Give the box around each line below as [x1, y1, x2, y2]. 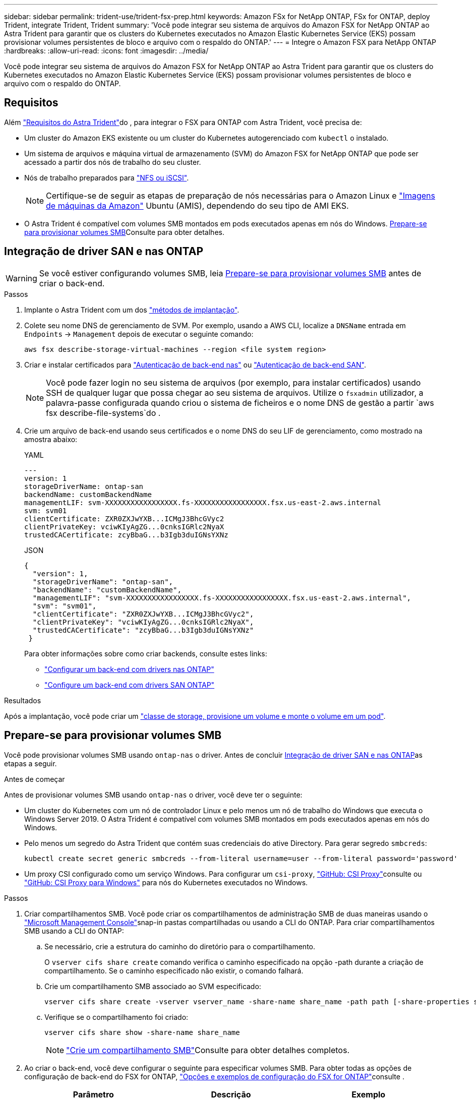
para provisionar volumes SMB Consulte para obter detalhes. [24, 227, 224, 236]
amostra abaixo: [24, 435, 78, 444]
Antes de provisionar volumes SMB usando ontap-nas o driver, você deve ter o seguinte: [4, 790, 303, 799]
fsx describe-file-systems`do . [46, 407, 161, 418]
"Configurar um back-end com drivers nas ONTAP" [44, 664, 214, 674]
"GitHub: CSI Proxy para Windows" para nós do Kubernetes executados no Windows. [24, 878, 308, 887]
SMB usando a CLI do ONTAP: [24, 926, 124, 935]
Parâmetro [73, 1089, 114, 1099]
